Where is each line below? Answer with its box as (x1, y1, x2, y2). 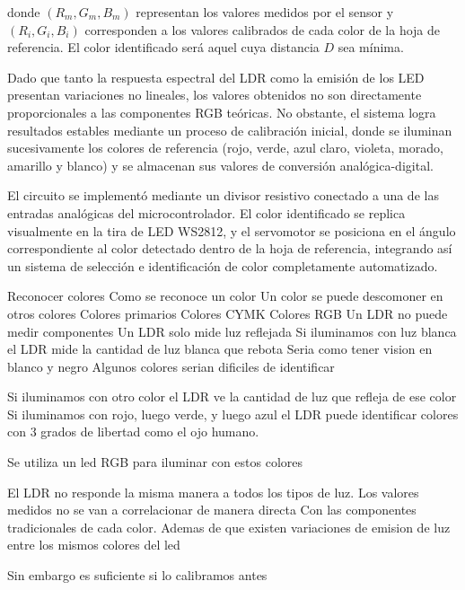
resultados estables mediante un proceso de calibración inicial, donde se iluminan (7, 120, 452, 139)
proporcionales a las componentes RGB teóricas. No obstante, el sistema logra (7, 102, 436, 121)
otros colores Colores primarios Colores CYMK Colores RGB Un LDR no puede (7, 304, 448, 322)
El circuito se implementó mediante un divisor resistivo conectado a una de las (7, 186, 439, 205)
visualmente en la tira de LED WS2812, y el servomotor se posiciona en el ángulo (7, 221, 456, 240)
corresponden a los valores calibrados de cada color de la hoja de (84, 20, 441, 39)
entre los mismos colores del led (7, 535, 180, 554)
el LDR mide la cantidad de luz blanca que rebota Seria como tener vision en (7, 339, 433, 358)
